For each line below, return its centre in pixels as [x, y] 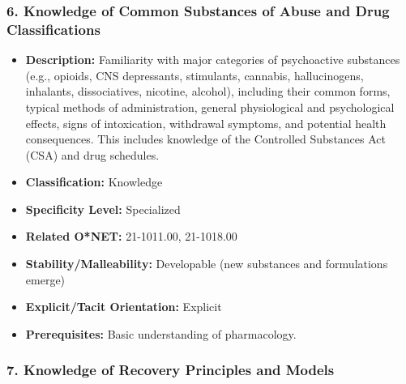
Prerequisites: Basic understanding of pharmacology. [161, 333]
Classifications [53, 29]
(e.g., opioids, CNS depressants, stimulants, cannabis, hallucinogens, [194, 75]
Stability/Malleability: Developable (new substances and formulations [207, 264]
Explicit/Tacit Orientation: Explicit [124, 307]
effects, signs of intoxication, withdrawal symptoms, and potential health [206, 123]
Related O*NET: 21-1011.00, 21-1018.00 [131, 236]
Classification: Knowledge [94, 182]
